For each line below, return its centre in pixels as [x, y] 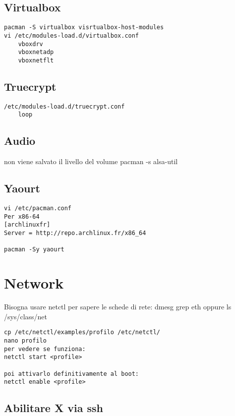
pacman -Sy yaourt [34, 250]
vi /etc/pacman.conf [38, 208]
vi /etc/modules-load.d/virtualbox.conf [72, 35]
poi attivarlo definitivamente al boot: [72, 374]
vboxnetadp [36, 52]
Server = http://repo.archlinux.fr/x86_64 [75, 233]
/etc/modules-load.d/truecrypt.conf [64, 106]
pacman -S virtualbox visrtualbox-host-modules [84, 28]
